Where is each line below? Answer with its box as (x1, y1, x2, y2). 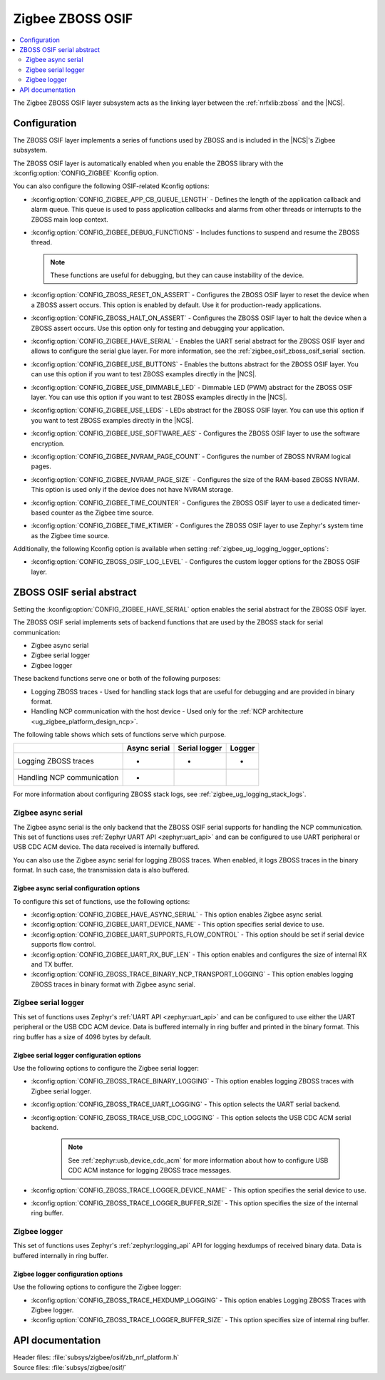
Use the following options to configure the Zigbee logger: (13, 1283, 182, 1292)
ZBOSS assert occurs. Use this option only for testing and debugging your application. (31, 324, 285, 332)
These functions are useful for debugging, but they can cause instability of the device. (50, 271, 304, 279)
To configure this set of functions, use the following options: (13, 897, 190, 905)
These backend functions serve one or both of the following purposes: (13, 674, 221, 683)
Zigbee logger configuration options (13, 1270, 123, 1278)
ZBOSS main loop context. (31, 215, 108, 224)
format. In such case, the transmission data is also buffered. (13, 866, 190, 875)
